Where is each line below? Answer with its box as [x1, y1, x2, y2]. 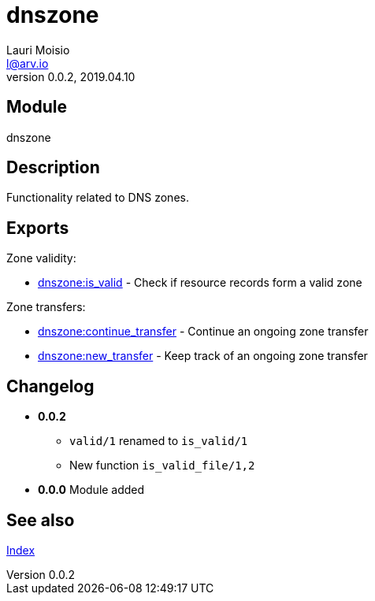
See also [6, 510, 75, 530]
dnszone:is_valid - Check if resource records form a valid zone [38, 276, 362, 290]
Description [6, 158, 100, 178]
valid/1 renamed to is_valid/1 [69, 434, 248, 448]
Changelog [6, 376, 95, 396]
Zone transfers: [6, 300, 86, 314]
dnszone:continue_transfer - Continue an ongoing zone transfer [38, 325, 369, 339]
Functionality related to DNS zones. [6, 191, 189, 205]
